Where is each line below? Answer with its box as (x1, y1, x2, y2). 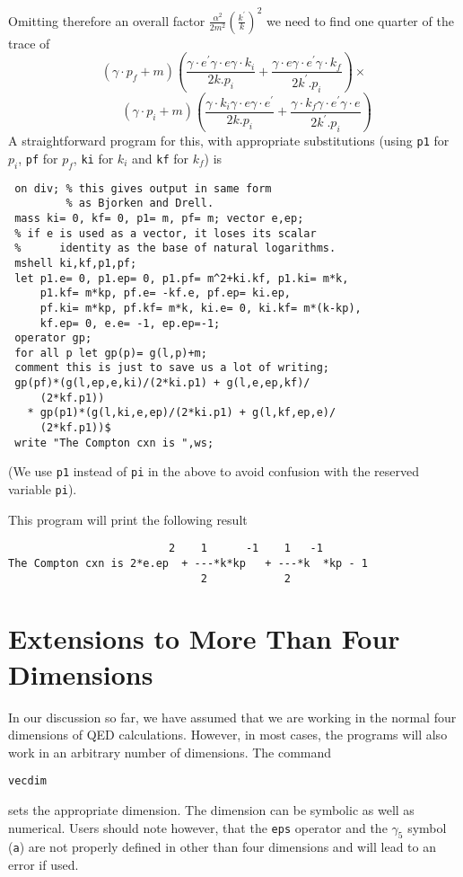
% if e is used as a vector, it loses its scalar (14, 226, 317, 240)
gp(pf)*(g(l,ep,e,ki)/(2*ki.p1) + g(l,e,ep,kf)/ (14, 376, 310, 390)
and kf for (131, 148, 188, 167)
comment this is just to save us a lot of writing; (14, 361, 329, 375)
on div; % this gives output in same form (14, 182, 272, 195)
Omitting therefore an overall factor (8, 11, 205, 30)
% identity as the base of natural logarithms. (14, 242, 336, 255)
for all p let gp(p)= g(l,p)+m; (14, 346, 207, 359)
